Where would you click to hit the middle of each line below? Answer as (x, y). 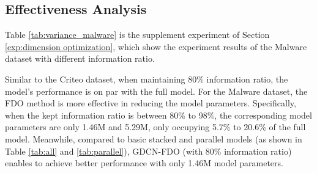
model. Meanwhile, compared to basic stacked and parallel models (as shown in (154, 138)
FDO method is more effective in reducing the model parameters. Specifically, (151, 103)
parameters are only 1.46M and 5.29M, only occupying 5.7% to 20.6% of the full (155, 127)
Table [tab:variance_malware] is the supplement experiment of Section (137, 35)
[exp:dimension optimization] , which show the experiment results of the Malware (156, 46)
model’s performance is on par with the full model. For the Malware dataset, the (156, 91)
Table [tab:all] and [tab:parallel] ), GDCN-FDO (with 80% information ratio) (148, 151)
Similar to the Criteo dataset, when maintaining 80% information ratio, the (147, 79)
